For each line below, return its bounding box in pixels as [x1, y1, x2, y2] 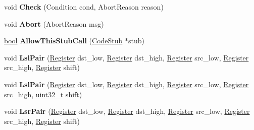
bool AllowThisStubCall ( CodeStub [4, 35, 123, 46]
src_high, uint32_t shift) [4, 89, 82, 99]
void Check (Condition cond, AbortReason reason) [4, 2, 164, 12]
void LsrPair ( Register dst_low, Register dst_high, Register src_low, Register [4, 106, 250, 116]
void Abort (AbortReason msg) [4, 18, 104, 29]
